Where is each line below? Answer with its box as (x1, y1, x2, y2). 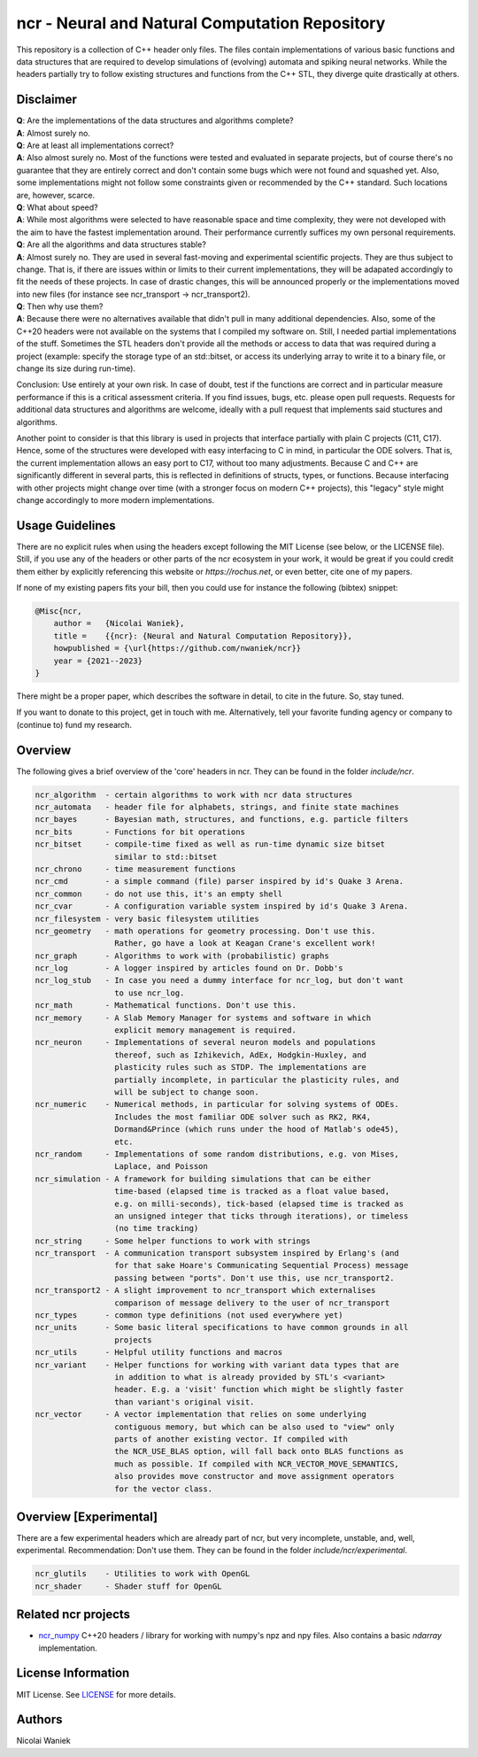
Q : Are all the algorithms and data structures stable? (16, 239, 207, 250)
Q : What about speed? (16, 202, 98, 213)
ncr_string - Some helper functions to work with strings (35, 1235, 311, 1246)
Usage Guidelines (16, 518, 117, 533)
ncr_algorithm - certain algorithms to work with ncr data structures (35, 789, 353, 800)
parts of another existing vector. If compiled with (113, 1434, 349, 1444)
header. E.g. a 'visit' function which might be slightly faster (113, 1384, 405, 1395)
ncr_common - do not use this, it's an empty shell (35, 888, 283, 899)
